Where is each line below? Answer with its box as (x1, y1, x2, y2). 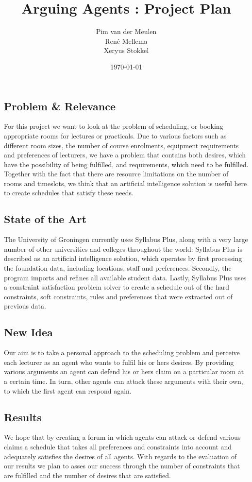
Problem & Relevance (4, 98, 116, 113)
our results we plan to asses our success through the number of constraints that (4, 461, 240, 471)
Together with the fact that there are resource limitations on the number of (4, 169, 229, 179)
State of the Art (4, 211, 87, 226)
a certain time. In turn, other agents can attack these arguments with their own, (4, 376, 243, 386)
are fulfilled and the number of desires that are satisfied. (4, 470, 171, 480)
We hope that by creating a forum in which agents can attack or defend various (4, 432, 241, 442)
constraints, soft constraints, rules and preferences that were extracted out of (4, 291, 233, 301)
